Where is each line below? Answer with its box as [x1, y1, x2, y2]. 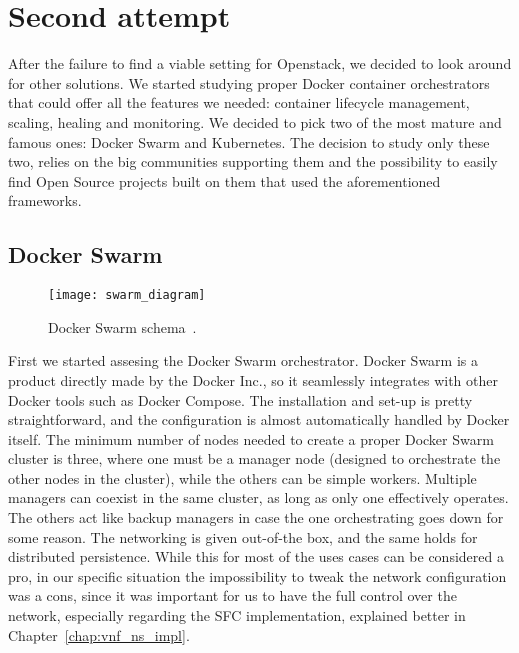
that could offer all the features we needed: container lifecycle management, [8, 92, 470, 113]
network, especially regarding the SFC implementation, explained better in [8, 605, 466, 626]
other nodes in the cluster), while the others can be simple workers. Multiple [8, 467, 477, 488]
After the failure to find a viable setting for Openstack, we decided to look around [8, 53, 512, 74]
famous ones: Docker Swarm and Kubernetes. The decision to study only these [8, 131, 490, 152]
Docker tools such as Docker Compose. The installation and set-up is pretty [8, 389, 473, 410]
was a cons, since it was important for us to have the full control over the [8, 585, 457, 606]
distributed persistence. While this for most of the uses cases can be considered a [8, 546, 504, 567]
